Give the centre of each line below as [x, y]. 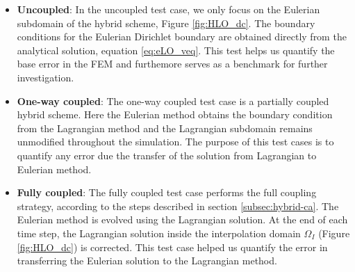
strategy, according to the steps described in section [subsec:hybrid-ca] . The [178, 206]
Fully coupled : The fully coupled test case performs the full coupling [167, 192]
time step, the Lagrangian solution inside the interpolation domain [159, 233]
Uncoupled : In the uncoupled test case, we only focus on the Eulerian [168, 9]
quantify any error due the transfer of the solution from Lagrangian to [167, 155]
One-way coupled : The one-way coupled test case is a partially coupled [173, 101]
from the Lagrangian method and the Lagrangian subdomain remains [165, 128]
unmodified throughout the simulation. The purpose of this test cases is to [175, 142]
